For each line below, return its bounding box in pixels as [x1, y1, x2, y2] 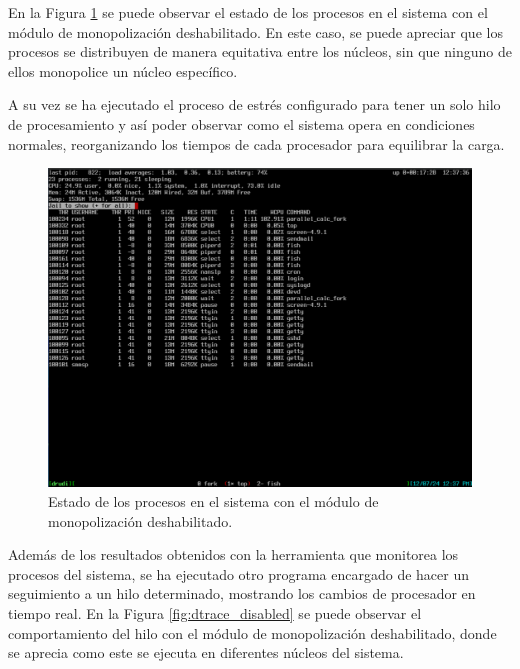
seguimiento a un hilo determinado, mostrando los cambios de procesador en [8, 583, 476, 604]
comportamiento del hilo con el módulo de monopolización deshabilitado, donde [8, 622, 497, 643]
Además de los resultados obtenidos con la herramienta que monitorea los [8, 544, 459, 565]
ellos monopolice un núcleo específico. [8, 60, 238, 81]
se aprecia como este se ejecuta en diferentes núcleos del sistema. [8, 642, 404, 663]
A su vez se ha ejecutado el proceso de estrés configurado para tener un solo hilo [8, 94, 501, 115]
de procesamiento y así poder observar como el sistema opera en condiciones [8, 113, 475, 134]
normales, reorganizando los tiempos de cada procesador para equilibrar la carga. [8, 133, 505, 154]
